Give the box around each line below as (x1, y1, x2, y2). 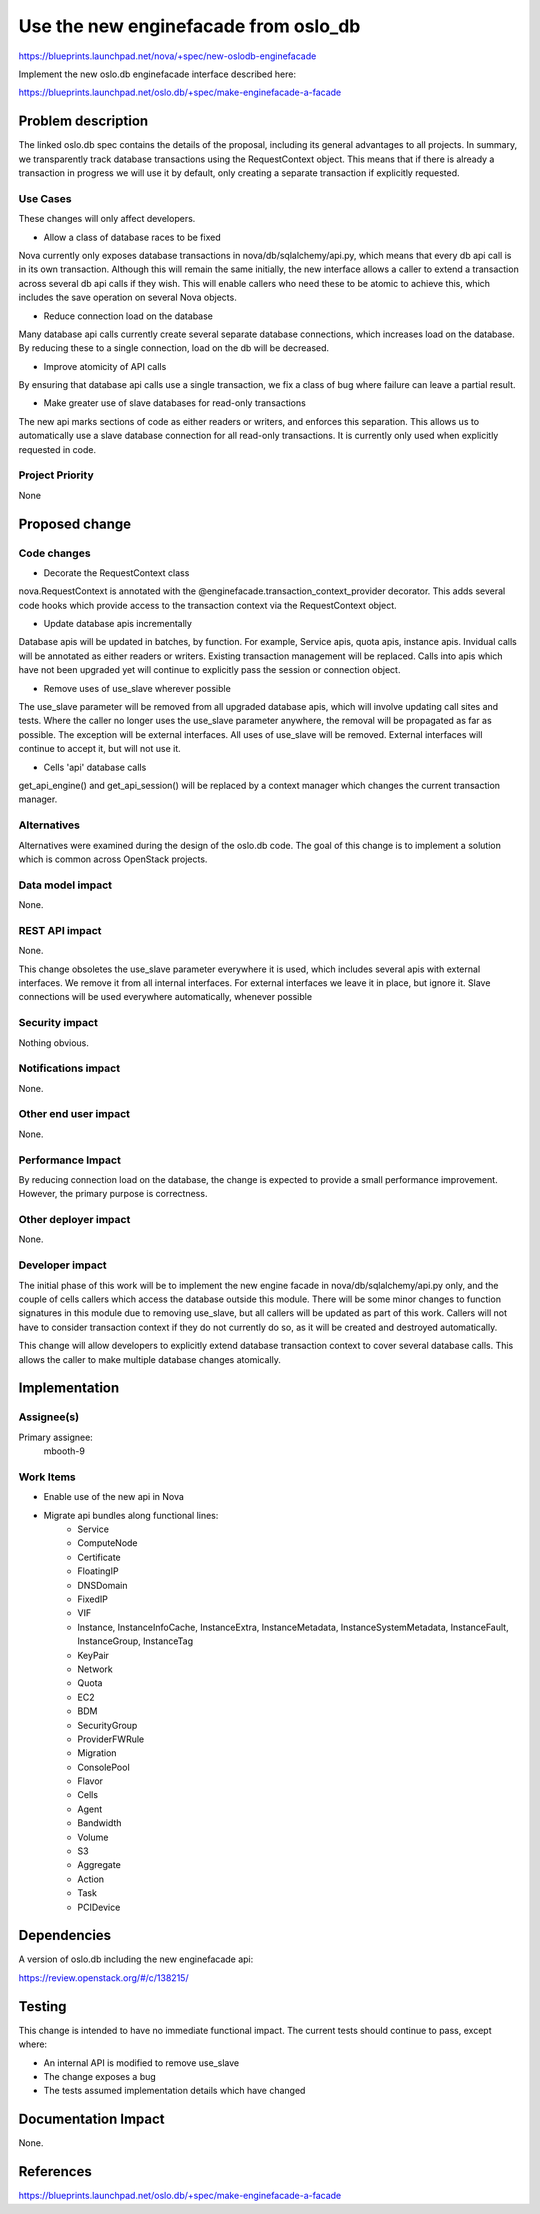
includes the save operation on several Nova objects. (18, 291, 237, 304)
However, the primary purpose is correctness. (18, 1188, 208, 1200)
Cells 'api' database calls (43, 761, 147, 773)
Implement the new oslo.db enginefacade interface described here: (18, 68, 297, 80)
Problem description (18, 113, 149, 130)
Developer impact (18, 1258, 107, 1272)
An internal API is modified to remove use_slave (43, 2056, 240, 2069)
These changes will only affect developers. (18, 213, 196, 225)
